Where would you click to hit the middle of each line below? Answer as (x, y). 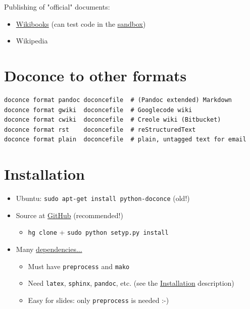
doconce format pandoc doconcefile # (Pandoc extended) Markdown (118, 100)
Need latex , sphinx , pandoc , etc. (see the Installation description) (131, 283)
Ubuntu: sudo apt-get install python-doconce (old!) (103, 198)
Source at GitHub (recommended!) (69, 215)
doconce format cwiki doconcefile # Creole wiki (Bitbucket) (113, 120)
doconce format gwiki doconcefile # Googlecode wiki (98, 110)
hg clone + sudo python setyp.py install (98, 232)
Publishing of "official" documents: (57, 7)
